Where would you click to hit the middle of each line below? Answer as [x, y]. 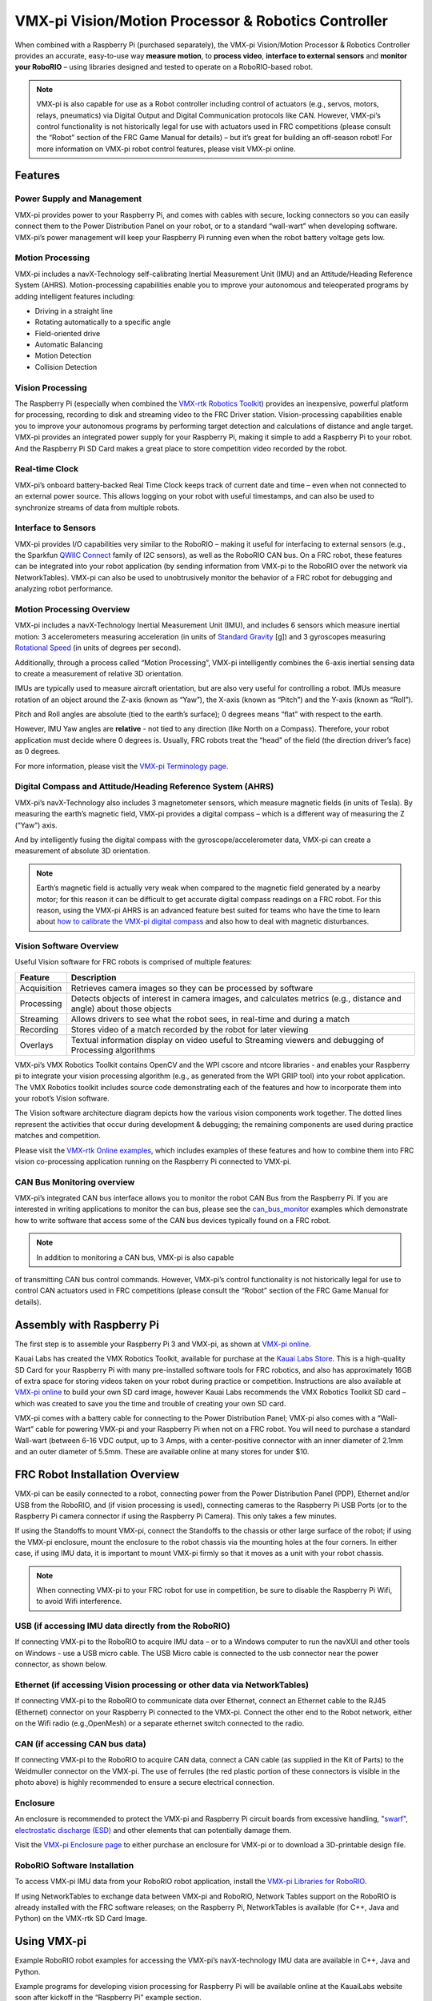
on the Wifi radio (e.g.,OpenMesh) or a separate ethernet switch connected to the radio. [160, 1723]
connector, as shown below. [61, 1664]
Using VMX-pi [51, 1941]
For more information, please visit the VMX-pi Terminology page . [122, 766]
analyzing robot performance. [64, 589]
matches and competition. [58, 1136]
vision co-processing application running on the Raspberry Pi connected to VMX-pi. [153, 1161]
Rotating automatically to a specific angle [103, 322]
